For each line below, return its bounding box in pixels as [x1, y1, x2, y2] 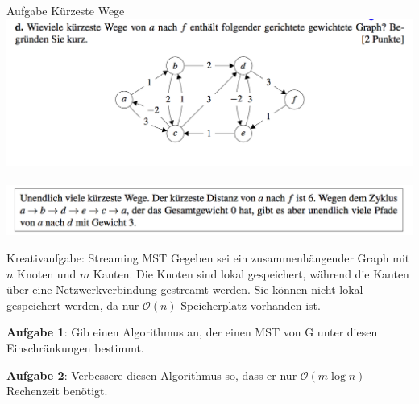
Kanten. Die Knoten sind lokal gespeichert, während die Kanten [93, 265, 409, 282]
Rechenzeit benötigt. [6, 382, 108, 399]
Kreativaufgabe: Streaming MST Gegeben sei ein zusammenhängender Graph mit [6, 249, 410, 266]
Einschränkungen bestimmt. [6, 339, 144, 356]
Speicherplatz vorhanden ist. [180, 296, 321, 313]
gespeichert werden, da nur [6, 296, 139, 313]
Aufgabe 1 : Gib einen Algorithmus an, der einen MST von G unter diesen [6, 324, 378, 340]
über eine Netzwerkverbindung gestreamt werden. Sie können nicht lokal [6, 281, 363, 298]
